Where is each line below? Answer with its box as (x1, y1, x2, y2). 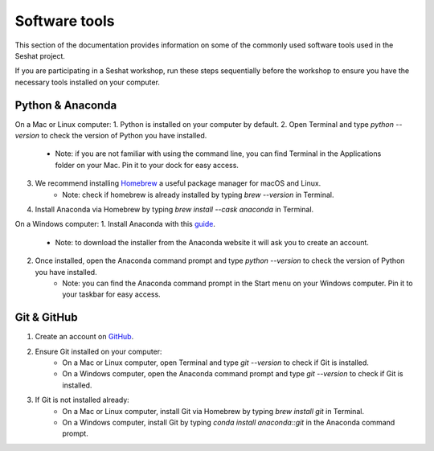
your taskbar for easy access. (62, 289, 161, 299)
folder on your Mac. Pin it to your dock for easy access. (55, 160, 239, 170)
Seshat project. (14, 51, 66, 60)
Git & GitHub (14, 310, 78, 325)
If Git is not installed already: (35, 395, 130, 405)
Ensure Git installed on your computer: (35, 346, 162, 356)
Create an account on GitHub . (35, 332, 134, 342)
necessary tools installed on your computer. (14, 77, 161, 87)
